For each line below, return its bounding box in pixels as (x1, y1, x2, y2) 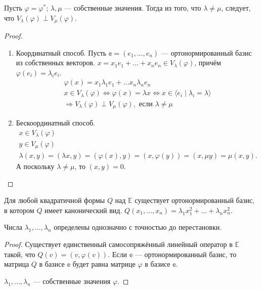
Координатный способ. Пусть (16, 47, 107, 58)
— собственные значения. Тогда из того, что (64, 3, 201, 13)
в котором (4, 204, 34, 215)
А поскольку (16, 161, 55, 172)
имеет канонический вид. (45, 204, 122, 215)
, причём (194, 57, 221, 68)
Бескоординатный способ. (16, 117, 95, 128)
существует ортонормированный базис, (135, 195, 255, 205)
